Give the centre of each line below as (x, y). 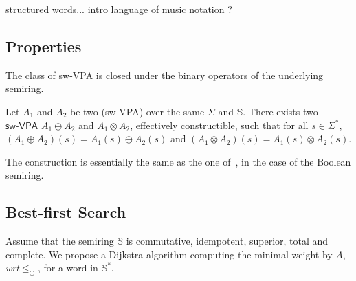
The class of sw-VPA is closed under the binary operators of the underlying (165, 75)
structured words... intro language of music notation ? (119, 9)
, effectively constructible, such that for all (219, 125)
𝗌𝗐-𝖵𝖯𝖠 (22, 126)
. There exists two (280, 111)
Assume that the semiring (60, 241)
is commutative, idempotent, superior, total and (227, 241)
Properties (44, 46)
